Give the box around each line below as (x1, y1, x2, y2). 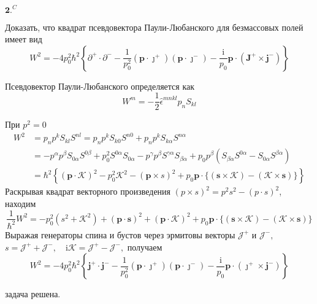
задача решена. (5, 287, 61, 300)
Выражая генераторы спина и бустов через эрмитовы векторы (5, 228, 235, 241)
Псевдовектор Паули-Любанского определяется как (5, 79, 195, 92)
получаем (127, 240, 162, 253)
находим (5, 197, 36, 209)
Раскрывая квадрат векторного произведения (5, 185, 171, 198)
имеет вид (5, 33, 42, 45)
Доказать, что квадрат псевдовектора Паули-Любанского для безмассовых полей (5, 20, 304, 33)
